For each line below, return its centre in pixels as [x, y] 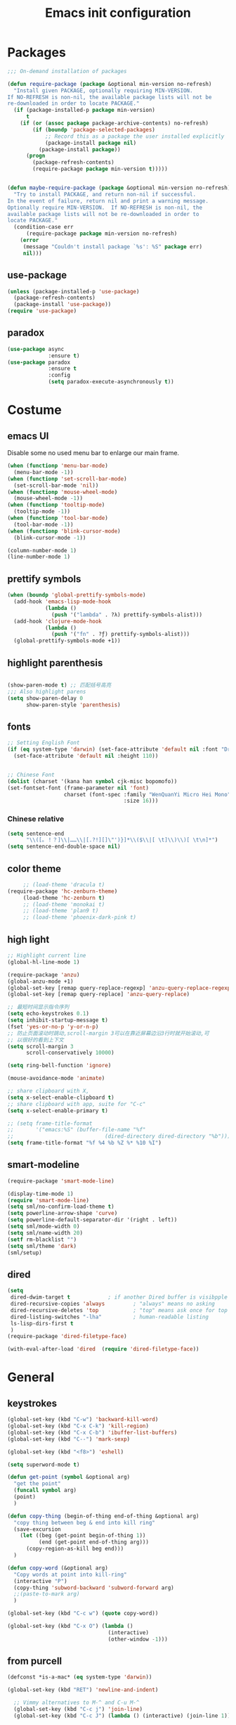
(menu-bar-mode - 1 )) [44, 472]
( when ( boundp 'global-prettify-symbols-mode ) [77, 595]
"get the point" [37, 1484]
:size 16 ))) [141, 801]
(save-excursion [37, 1529]
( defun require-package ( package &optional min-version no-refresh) [110, 84]
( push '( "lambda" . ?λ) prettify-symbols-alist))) [127, 615]
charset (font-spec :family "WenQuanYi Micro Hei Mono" [147, 794]
